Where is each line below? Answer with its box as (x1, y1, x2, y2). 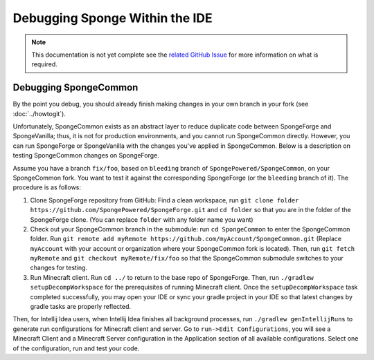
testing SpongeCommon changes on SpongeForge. (12, 151, 159, 160)
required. (31, 60, 58, 68)
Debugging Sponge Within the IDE (12, 10, 213, 26)
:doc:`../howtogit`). (12, 109, 66, 117)
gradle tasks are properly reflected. (30, 303, 132, 311)
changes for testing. (30, 263, 88, 272)
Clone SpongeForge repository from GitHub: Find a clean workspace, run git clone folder (30, 196, 299, 204)
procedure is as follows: (12, 183, 82, 191)
